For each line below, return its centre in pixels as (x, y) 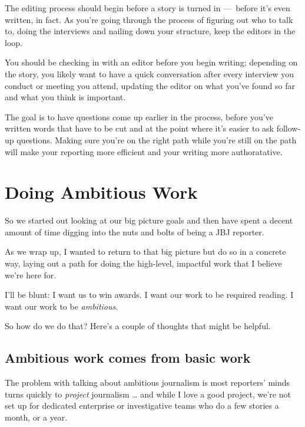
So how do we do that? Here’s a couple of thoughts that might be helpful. (138, 326)
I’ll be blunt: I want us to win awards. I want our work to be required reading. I (149, 295)
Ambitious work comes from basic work (128, 358)
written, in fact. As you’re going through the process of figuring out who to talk (149, 19)
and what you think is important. (65, 97)
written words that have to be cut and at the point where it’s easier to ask (139, 128)
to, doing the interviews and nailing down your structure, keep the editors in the (150, 31)
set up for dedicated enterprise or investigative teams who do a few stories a (142, 405)
